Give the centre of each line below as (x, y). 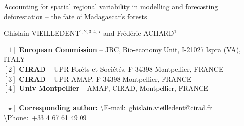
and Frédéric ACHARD (139, 33)
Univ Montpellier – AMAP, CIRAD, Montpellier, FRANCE (114, 88)
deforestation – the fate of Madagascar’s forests (76, 16)
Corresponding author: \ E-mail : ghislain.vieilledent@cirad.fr (116, 107)
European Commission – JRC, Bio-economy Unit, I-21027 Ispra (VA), (130, 49)
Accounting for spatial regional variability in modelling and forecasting (111, 6)
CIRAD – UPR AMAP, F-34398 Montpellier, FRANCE (105, 78)
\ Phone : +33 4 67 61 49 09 (45, 117)
